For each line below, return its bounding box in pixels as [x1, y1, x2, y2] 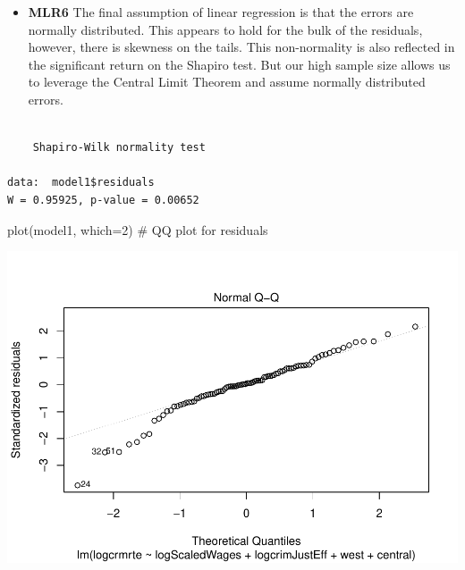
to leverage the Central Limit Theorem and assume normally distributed [28, 72, 426, 91]
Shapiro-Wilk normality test [32, 141, 206, 155]
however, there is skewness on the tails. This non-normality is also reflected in [28, 38, 455, 56]
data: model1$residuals [7, 176, 155, 189]
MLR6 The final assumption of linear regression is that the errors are [28, 3, 414, 21]
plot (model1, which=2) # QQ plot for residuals [7, 220, 268, 239]
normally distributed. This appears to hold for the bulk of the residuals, [28, 20, 423, 38]
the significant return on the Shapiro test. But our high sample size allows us [28, 54, 451, 73]
